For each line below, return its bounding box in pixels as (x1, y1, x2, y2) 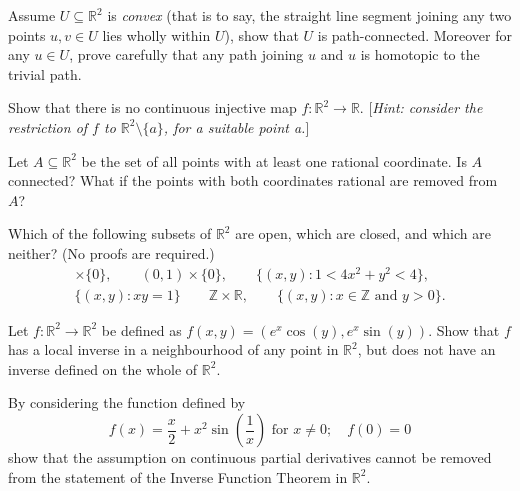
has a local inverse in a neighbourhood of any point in (8, 339, 339, 360)
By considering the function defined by (8, 392, 246, 413)
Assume (8, 5, 56, 25)
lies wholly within (102, 24, 211, 45)
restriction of (8, 116, 88, 137)
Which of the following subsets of (8, 223, 212, 244)
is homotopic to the (360, 44, 480, 65)
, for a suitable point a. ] (163, 116, 310, 137)
